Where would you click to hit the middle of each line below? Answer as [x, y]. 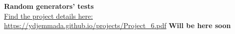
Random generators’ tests [49, 6]
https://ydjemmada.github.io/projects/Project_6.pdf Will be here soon [117, 25]
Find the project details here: [48, 16]
